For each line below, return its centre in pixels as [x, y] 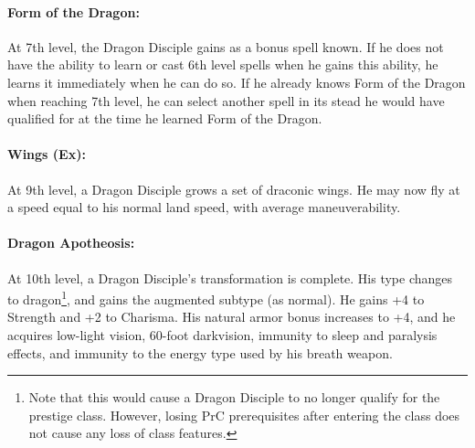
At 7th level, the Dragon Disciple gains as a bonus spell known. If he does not [226, 46]
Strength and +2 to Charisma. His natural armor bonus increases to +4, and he [232, 317]
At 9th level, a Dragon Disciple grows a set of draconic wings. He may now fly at [234, 189]
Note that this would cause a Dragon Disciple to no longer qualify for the [234, 397]
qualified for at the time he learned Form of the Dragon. [165, 118]
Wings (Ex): [47, 154]
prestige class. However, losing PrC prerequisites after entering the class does [244, 415]
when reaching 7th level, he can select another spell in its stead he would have [226, 100]
